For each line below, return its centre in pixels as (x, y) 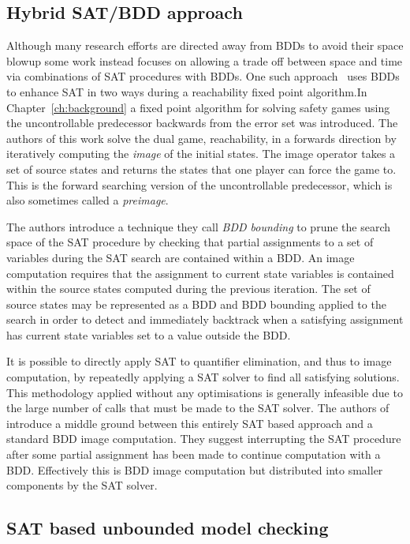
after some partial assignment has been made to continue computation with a (194, 454)
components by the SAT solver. (82, 485)
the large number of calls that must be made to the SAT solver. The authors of (198, 408)
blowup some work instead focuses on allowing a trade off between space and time (205, 60)
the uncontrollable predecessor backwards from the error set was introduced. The (202, 123)
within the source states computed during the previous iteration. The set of (188, 289)
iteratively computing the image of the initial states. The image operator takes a (201, 154)
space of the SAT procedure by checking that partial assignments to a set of (190, 242)
